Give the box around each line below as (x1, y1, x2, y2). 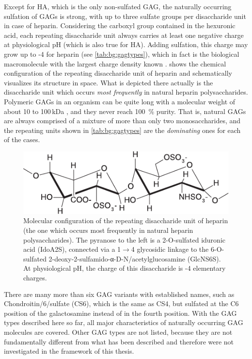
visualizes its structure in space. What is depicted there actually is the (4, 77, 213, 87)
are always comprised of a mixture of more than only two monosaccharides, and (4, 115, 241, 126)
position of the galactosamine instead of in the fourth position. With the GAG (4, 308, 237, 318)
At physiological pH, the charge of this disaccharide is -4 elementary (23, 263, 226, 273)
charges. (23, 272, 47, 282)
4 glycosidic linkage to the (131, 244, 209, 254)
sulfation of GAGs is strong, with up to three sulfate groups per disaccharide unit (4, 11, 246, 21)
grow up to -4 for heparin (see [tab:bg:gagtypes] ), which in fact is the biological (4, 49, 239, 59)
